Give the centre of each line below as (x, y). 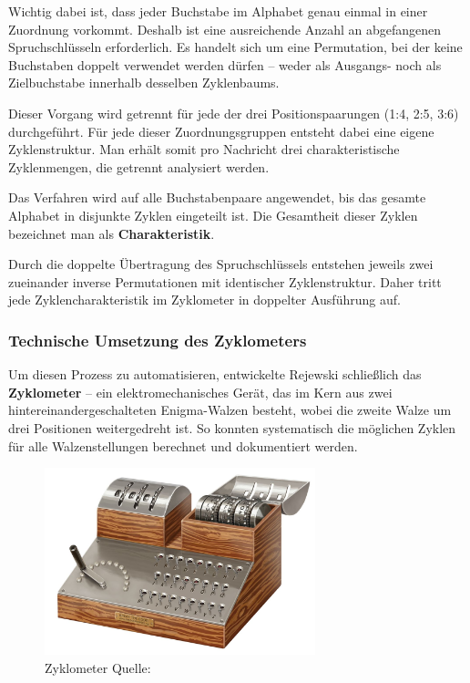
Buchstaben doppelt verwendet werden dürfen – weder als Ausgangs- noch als (225, 64)
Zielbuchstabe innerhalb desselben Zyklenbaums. (144, 83)
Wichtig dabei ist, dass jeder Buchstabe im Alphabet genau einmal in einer (218, 11)
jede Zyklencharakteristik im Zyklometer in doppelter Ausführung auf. (204, 300)
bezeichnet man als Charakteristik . (112, 233)
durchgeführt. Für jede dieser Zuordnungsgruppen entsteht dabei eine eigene (221, 131)
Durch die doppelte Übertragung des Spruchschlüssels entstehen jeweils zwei (221, 264)
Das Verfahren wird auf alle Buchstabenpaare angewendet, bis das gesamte (217, 197)
